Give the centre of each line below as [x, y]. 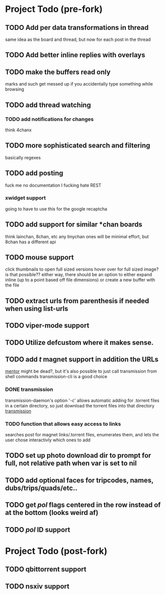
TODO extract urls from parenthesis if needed [77, 301]
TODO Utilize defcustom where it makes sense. [79, 343]
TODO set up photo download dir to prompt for [78, 455]
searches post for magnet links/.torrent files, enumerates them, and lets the [82, 435]
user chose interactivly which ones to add [48, 440]
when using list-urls [37, 309]
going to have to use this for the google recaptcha [56, 209]
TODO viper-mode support [47, 326]
